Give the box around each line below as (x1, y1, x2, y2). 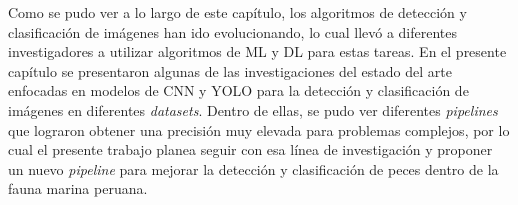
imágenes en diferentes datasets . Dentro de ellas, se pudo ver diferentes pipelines (8, 99, 498, 120)
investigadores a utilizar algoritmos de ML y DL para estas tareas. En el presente (8, 41, 507, 62)
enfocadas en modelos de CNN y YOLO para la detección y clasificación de (8, 80, 469, 101)
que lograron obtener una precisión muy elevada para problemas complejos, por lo (8, 119, 510, 140)
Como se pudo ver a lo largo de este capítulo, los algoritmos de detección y (8, 2, 467, 22)
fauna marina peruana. (8, 178, 148, 199)
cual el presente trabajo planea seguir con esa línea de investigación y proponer (8, 139, 493, 160)
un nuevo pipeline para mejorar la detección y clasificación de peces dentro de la (8, 158, 499, 179)
